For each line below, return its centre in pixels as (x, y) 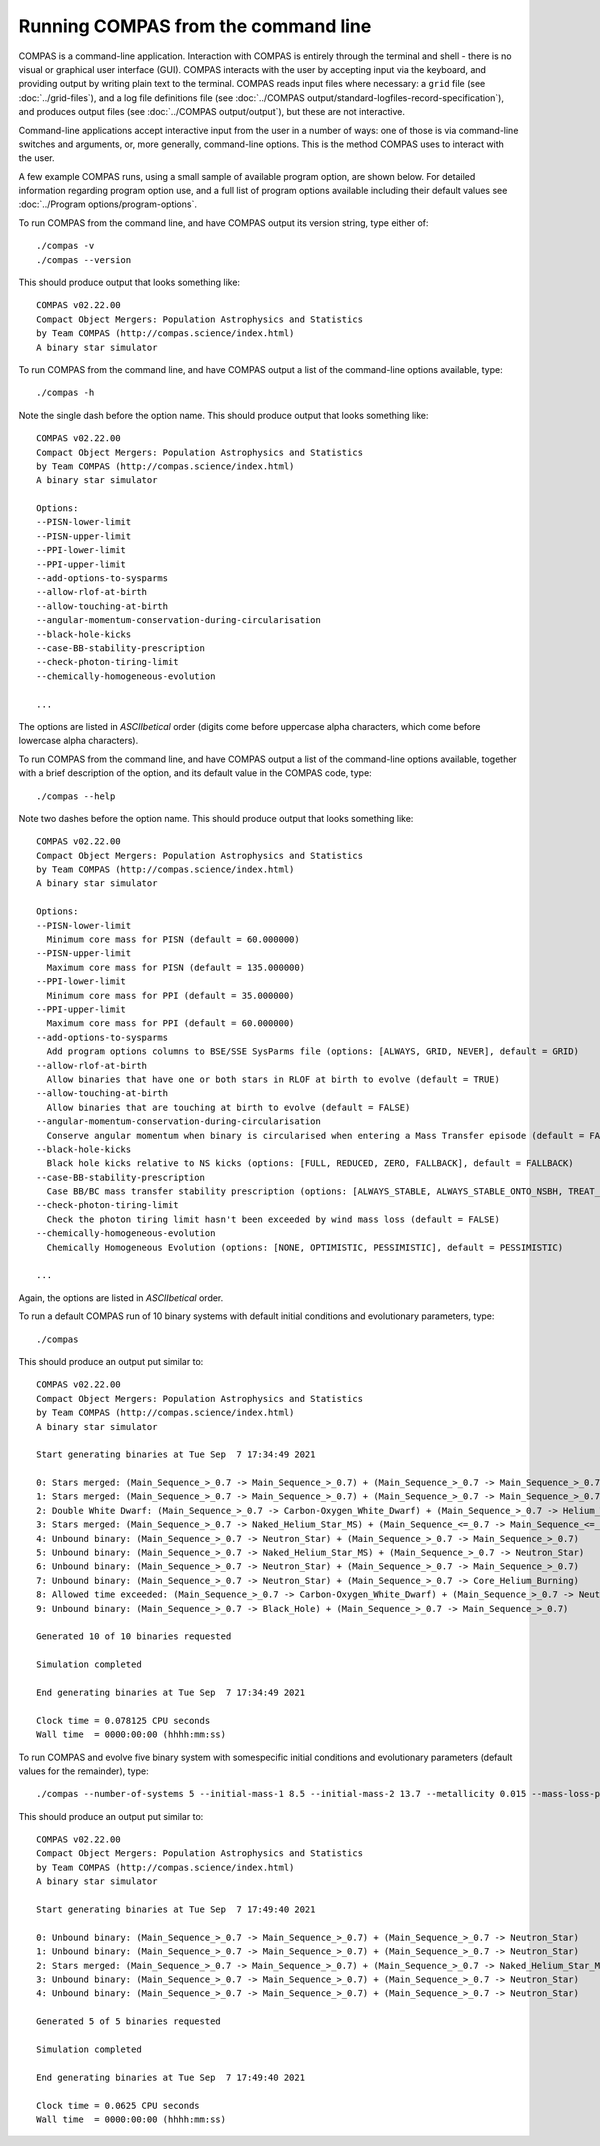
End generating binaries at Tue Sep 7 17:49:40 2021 (170, 2077)
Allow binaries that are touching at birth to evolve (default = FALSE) (228, 1107)
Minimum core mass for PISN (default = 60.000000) (173, 939)
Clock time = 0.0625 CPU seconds (118, 2105)
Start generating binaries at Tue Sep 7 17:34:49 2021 (176, 1454)
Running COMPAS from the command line (195, 26)
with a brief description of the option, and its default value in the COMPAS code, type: (195, 773)
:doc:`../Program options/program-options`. (107, 204)
